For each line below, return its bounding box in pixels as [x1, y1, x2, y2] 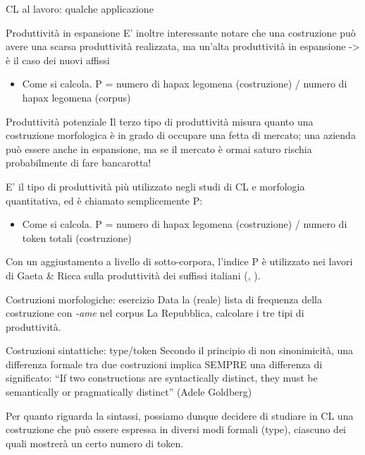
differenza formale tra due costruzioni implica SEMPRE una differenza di [6, 356, 323, 371]
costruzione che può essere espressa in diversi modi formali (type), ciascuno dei [6, 422, 346, 437]
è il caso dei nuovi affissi [6, 52, 110, 67]
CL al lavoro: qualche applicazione [6, 1, 154, 16]
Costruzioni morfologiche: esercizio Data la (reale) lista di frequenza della [6, 291, 323, 306]
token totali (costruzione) [22, 230, 132, 245]
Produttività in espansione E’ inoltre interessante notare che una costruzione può [6, 25, 356, 40]
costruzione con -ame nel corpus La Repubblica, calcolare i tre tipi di [6, 305, 304, 320]
